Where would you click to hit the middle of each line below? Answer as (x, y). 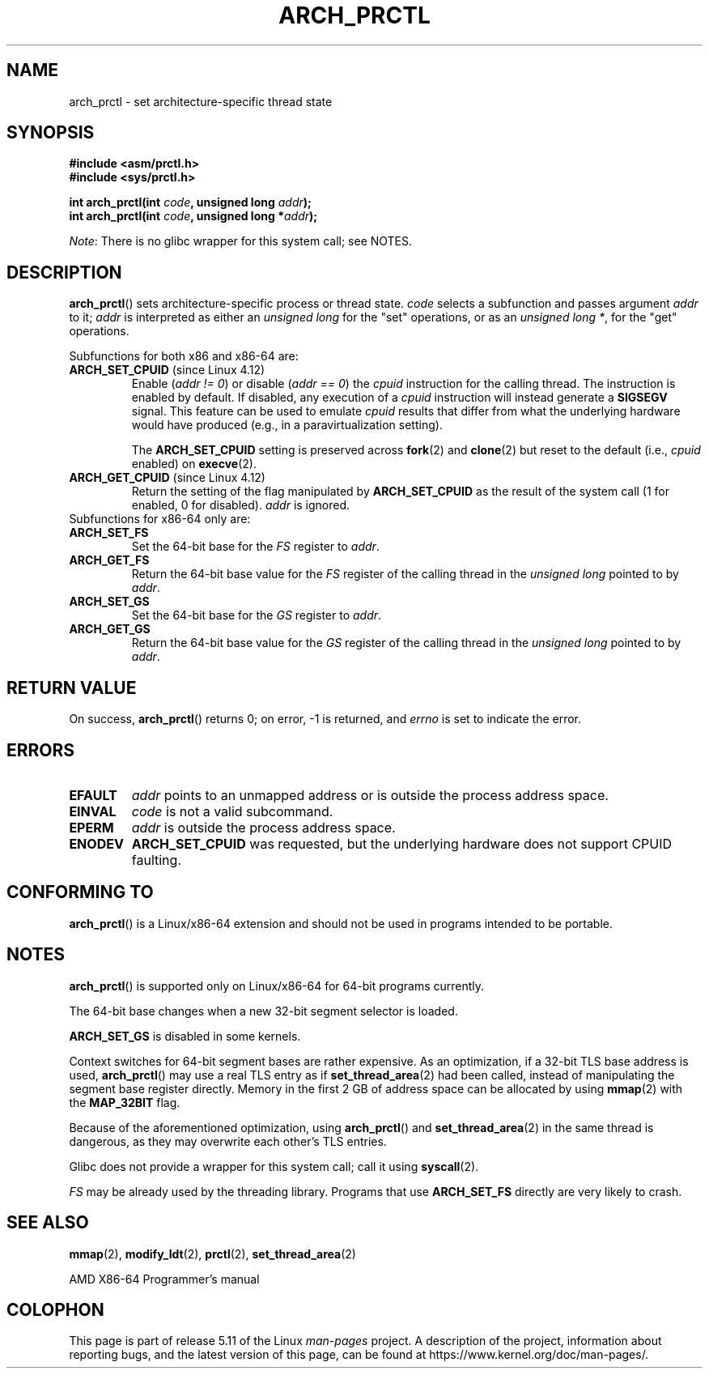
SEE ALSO (48, 1223)
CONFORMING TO (80, 892)
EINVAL (93, 811)
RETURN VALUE (72, 687)
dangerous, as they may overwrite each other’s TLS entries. (228, 1141)
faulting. (156, 860)
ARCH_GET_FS (109, 560)
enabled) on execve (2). (194, 464)
